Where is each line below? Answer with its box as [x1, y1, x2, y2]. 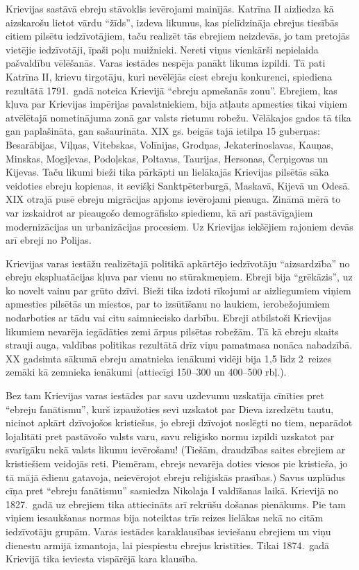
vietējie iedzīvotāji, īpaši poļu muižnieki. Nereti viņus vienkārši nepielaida [6, 42, 319, 56]
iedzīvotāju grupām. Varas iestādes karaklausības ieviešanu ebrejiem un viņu [6, 523, 331, 538]
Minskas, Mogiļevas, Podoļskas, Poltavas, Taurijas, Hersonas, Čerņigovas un [6, 151, 328, 165]
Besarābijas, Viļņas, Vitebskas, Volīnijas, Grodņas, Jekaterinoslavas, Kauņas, [6, 137, 333, 151]
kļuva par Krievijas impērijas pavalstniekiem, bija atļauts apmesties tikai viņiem [6, 97, 348, 111]
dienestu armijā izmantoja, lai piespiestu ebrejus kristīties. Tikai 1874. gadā [6, 537, 330, 552]
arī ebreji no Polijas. [6, 233, 92, 247]
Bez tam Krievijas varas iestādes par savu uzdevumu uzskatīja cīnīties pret [6, 388, 324, 403]
